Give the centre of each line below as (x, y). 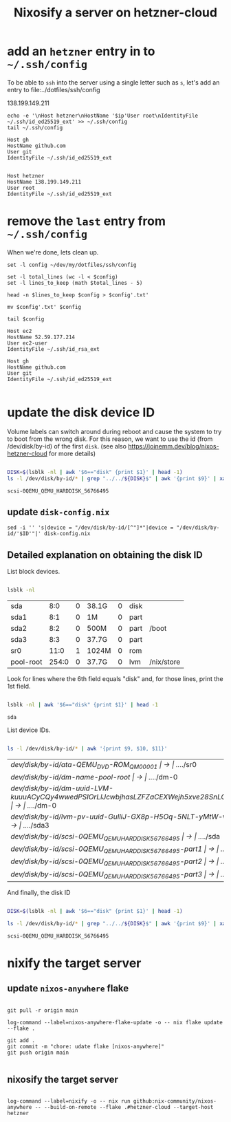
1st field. (19, 687)
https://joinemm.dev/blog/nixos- (174, 446)
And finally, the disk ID (39, 892)
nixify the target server (74, 963)
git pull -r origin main (43, 1010)
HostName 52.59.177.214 (41, 337)
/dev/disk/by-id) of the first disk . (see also (67, 446)
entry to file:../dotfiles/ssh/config (54, 89)
